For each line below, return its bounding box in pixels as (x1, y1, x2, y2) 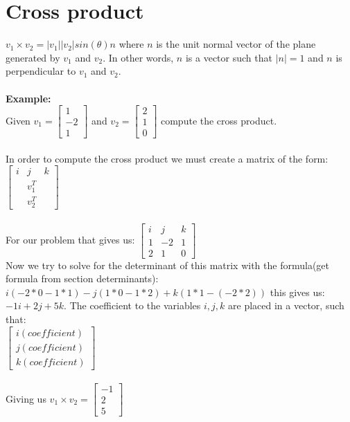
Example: (6, 91, 51, 105)
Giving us (6, 391, 46, 405)
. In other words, (103, 50, 174, 64)
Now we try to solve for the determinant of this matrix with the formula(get (6, 257, 329, 272)
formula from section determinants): (6, 271, 159, 286)
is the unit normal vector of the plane (156, 37, 316, 51)
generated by (6, 50, 60, 64)
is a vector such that (185, 50, 272, 64)
